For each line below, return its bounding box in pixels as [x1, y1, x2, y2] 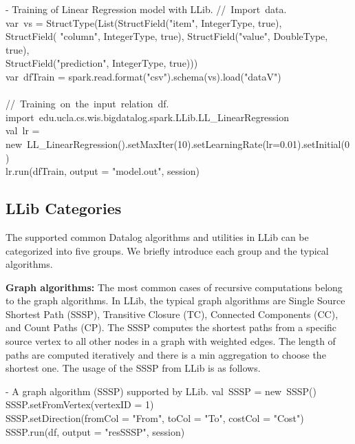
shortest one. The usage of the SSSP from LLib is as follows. [6, 361, 261, 375]
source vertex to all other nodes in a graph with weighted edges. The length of [6, 334, 336, 348]
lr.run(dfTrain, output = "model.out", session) [6, 164, 200, 178]
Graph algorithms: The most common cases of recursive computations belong [6, 279, 343, 294]
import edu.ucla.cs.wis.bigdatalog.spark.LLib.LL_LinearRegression [6, 109, 290, 124]
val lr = [6, 123, 40, 138]
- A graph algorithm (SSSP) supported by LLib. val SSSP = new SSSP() [6, 383, 316, 398]
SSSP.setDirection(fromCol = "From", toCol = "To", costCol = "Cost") [6, 411, 304, 425]
